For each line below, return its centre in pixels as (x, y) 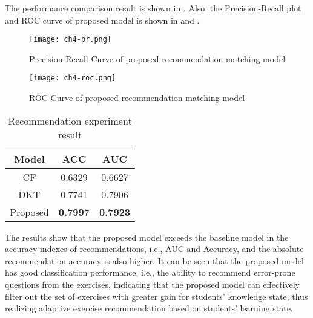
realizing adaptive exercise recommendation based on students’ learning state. (149, 308)
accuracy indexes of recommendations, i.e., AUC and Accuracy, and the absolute (154, 249)
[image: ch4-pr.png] (71, 40)
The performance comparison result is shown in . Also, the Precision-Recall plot (153, 8)
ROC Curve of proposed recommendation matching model (137, 98)
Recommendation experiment (70, 120)
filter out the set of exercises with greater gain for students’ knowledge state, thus (156, 296)
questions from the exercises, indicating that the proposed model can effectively (152, 284)
